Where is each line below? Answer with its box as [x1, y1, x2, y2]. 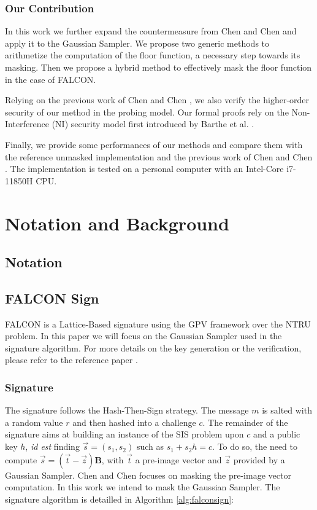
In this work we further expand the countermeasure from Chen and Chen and [5, 25, 297, 37]
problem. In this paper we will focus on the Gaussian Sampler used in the [5, 329, 282, 342]
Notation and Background [5, 210, 229, 235]
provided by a [233, 453, 285, 466]
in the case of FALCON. [5, 73, 96, 85]
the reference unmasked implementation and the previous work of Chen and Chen [5, 150, 313, 163]
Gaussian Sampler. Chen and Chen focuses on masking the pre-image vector [5, 468, 291, 481]
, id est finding [25, 440, 80, 453]
